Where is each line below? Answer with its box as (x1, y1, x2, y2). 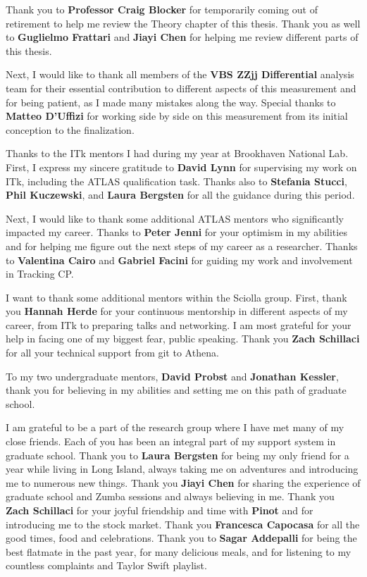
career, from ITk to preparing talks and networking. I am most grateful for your (6, 317, 352, 332)
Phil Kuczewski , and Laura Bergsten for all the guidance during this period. (6, 187, 355, 202)
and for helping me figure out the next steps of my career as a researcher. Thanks (6, 238, 358, 253)
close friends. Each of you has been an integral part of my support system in (6, 434, 336, 449)
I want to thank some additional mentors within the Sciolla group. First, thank (6, 290, 347, 304)
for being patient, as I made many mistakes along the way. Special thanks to (6, 94, 336, 109)
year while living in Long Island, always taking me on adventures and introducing (6, 461, 359, 476)
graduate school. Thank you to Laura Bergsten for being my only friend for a (6, 447, 349, 462)
